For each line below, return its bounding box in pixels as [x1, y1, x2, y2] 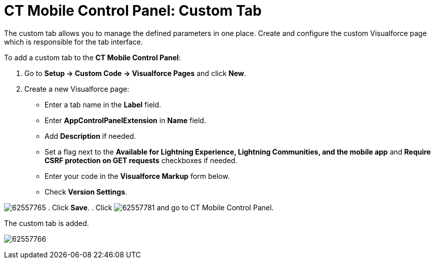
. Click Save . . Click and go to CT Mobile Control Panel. [48, 203, 274, 212]
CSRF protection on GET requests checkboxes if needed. [45, 156, 238, 165]
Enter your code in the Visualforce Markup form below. [45, 171, 230, 180]
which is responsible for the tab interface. [4, 37, 143, 46]
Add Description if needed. [45, 131, 136, 140]
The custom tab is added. [4, 218, 89, 228]
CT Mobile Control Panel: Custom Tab [4, 2, 262, 19]
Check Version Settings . [45, 187, 128, 196]
